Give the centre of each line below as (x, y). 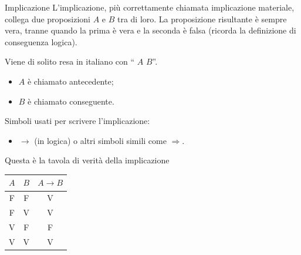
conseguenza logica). (41, 41)
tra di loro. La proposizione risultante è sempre (202, 19)
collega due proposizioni (48, 19)
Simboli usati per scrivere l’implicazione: (77, 121)
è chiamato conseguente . (71, 101)
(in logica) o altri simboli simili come (100, 140)
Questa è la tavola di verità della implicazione (87, 160)
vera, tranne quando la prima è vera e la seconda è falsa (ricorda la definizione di (150, 30)
